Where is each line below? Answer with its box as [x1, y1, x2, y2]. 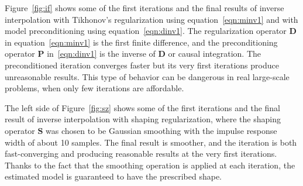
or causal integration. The [168, 47, 261, 60]
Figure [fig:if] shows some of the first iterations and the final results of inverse [5, 2, 284, 13]
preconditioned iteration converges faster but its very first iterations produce [5, 58, 279, 71]
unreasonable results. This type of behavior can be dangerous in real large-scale [5, 70, 290, 82]
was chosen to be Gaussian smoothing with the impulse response [46, 124, 277, 136]
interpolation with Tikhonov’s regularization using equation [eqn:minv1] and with [5, 13, 298, 25]
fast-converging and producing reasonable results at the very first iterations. [5, 147, 277, 160]
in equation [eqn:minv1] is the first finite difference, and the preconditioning [5, 36, 278, 48]
